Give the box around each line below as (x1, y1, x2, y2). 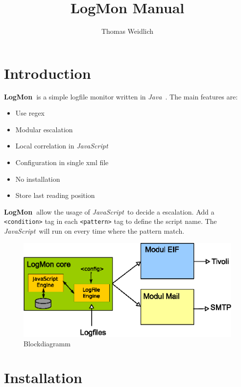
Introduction (4, 63, 91, 83)
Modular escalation (15, 124, 73, 134)
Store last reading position (15, 190, 95, 200)
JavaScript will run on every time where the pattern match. (4, 226, 185, 236)
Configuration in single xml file (15, 157, 109, 168)
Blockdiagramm (24, 339, 71, 349)
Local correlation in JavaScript (15, 141, 108, 151)
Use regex (15, 108, 45, 118)
